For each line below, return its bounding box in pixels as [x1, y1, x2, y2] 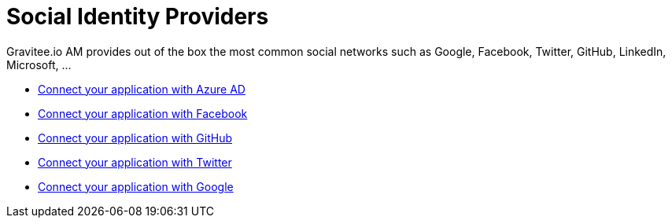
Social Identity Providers [6, 3, 269, 30]
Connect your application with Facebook [38, 106, 248, 120]
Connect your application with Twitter [38, 155, 232, 169]
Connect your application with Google [38, 179, 234, 193]
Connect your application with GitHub [38, 130, 232, 145]
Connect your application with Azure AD [38, 82, 246, 96]
